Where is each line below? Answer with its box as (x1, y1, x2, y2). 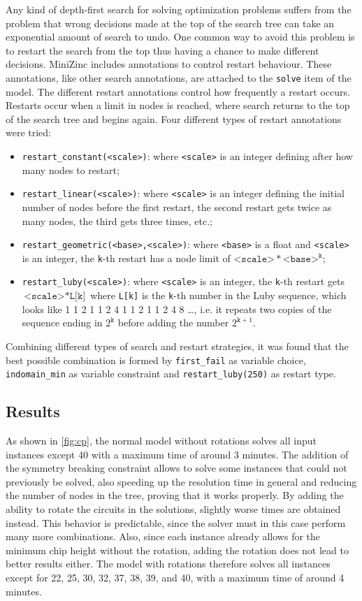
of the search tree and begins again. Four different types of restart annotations (6, 111, 342, 126)
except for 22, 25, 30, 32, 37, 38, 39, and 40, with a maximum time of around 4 (6, 570, 345, 584)
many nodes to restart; (22, 162, 120, 177)
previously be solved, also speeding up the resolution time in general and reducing (6, 474, 357, 488)
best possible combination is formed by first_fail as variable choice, (6, 352, 306, 367)
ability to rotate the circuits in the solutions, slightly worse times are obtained (6, 501, 341, 516)
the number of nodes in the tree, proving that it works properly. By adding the (6, 488, 344, 502)
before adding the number (117, 315, 229, 330)
